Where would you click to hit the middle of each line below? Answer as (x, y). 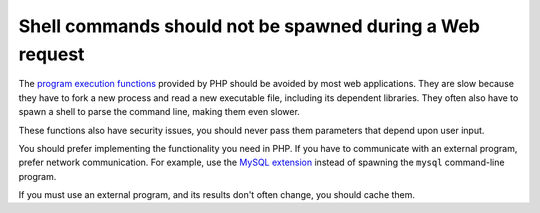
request (51, 54)
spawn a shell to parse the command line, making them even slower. (159, 112)
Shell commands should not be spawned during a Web (249, 26)
